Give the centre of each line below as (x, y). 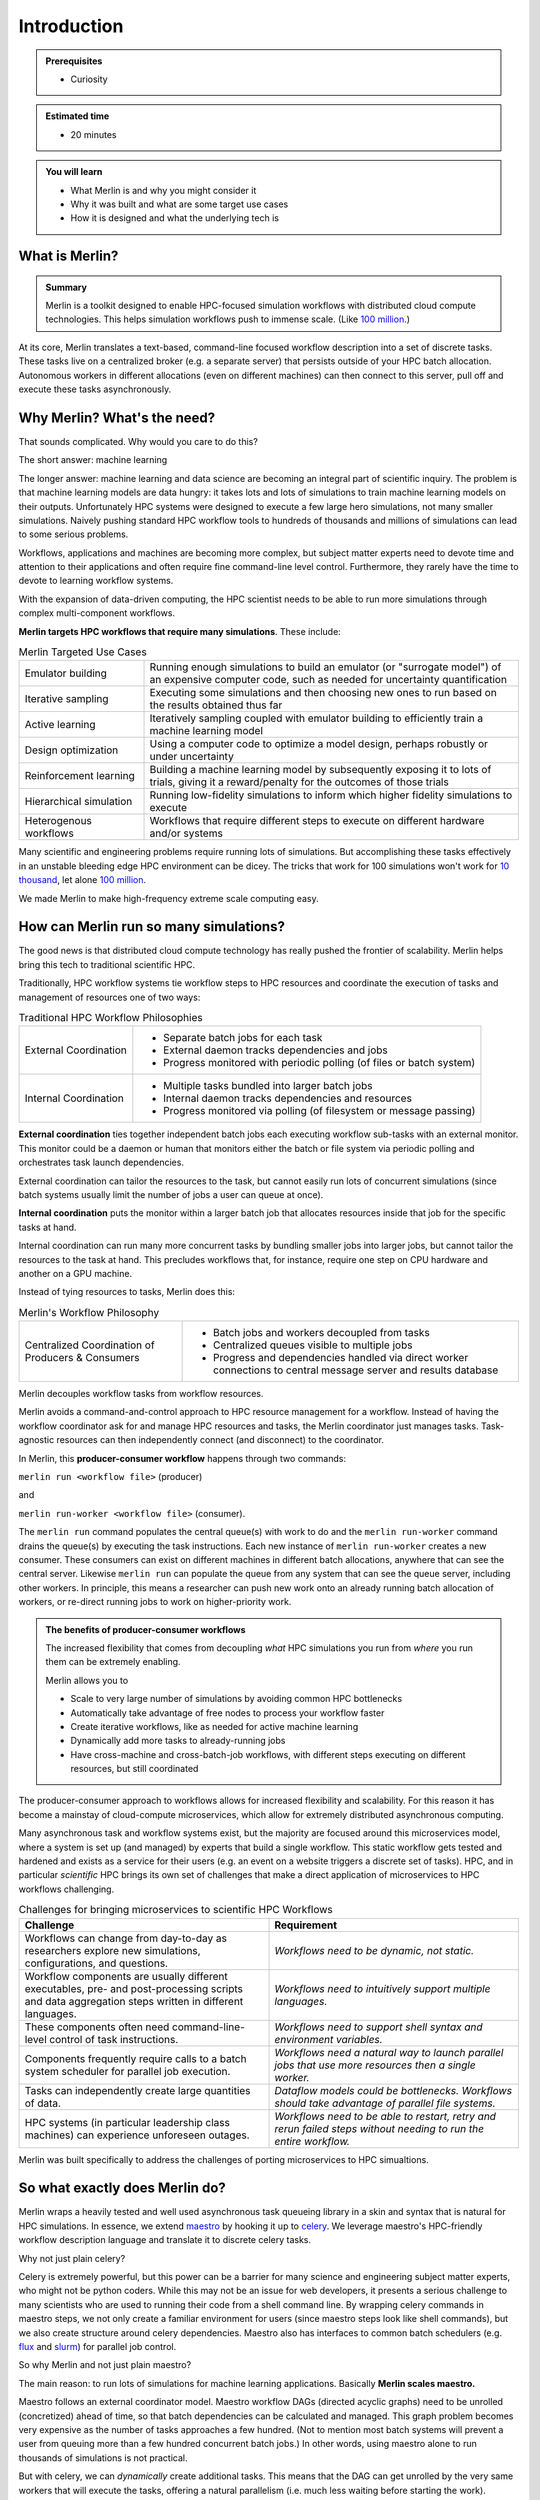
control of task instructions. (114, 2039)
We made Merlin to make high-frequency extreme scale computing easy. (168, 898)
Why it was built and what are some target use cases (179, 204)
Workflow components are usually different (126, 1976)
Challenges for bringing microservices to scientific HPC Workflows (176, 1910)
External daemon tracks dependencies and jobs (276, 1050)
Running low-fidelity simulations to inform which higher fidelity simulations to (331, 795)
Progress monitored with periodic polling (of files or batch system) (319, 1063)
